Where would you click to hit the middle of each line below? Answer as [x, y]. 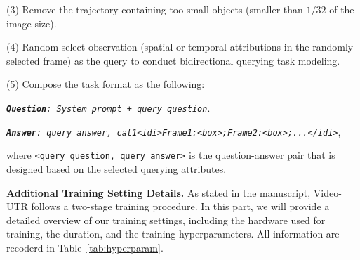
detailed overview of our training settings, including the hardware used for [166, 220]
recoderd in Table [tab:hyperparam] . [85, 247]
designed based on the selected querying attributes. [116, 168]
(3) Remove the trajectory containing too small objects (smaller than [155, 9]
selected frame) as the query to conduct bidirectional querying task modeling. [173, 60]
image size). [32, 23]
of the [342, 9]
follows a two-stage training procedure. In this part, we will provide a [180, 206]
